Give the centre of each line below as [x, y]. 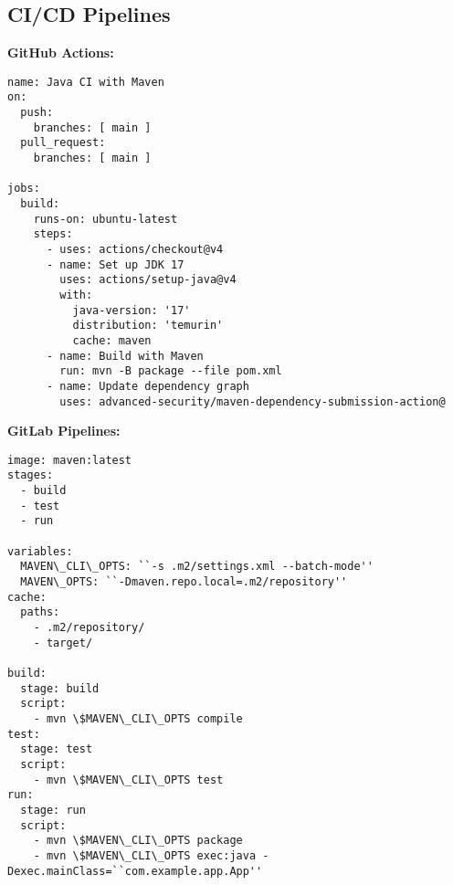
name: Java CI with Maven [86, 82]
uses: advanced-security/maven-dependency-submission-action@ [253, 401]
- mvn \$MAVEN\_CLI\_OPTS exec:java [145, 855]
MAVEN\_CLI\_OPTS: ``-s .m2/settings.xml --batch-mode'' [197, 567]
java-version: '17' [132, 310]
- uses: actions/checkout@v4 [135, 250]
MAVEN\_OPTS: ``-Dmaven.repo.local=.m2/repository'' [184, 582]
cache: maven [112, 340]
